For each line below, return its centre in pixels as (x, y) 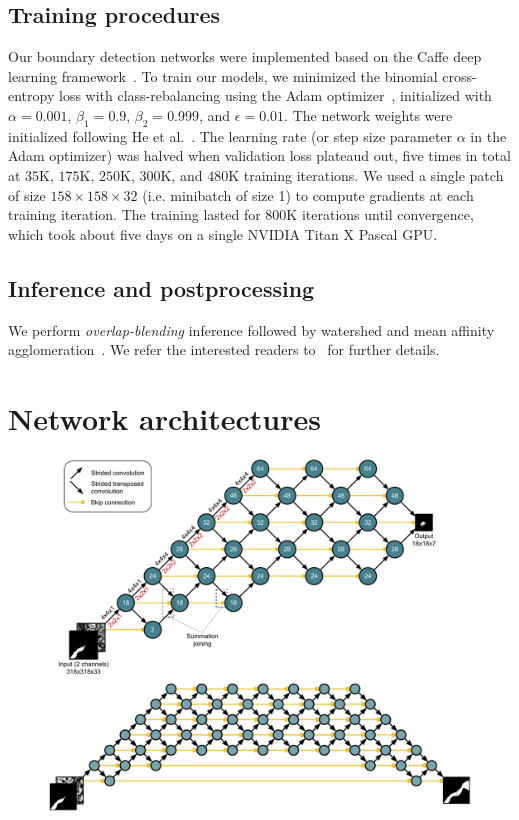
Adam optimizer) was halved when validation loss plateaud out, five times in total (259, 155)
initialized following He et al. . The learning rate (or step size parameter (230, 135)
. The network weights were (368, 114)
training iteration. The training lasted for (134, 214)
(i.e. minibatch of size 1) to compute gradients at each (308, 194)
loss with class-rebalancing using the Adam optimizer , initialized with (275, 95)
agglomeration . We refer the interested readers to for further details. (224, 349)
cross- (459, 75)
